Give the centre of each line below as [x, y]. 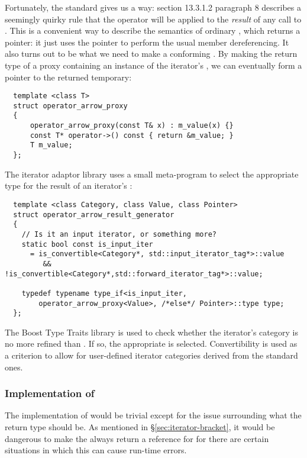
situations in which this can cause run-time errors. [96, 450]
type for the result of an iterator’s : [69, 186]
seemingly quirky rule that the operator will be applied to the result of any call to [153, 19]
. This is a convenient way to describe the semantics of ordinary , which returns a [153, 30]
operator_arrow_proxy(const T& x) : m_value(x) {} [132, 126]
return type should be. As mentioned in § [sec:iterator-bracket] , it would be [140, 427]
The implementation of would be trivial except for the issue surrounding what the [153, 415]
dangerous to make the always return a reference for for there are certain [137, 438]
